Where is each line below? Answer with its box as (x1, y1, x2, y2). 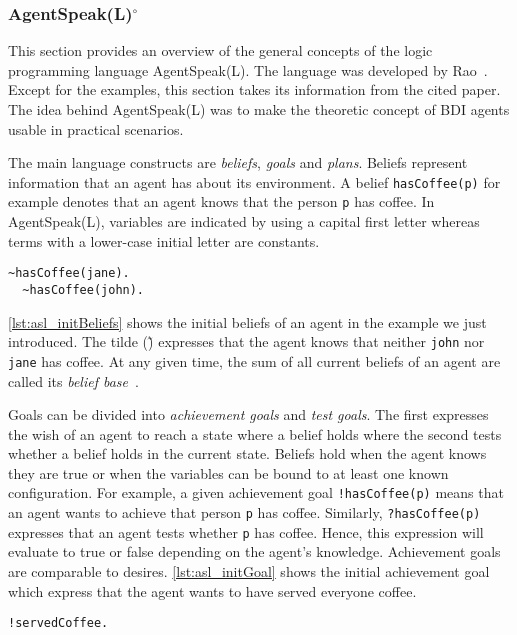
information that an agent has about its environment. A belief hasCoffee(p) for (8, 171, 501, 192)
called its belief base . (8, 370, 139, 391)
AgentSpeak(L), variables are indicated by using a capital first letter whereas (8, 211, 480, 232)
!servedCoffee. (8, 616, 109, 631)
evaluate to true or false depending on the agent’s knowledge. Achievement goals (8, 541, 501, 562)
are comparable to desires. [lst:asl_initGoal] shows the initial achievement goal (8, 561, 490, 582)
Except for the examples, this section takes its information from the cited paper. (8, 79, 501, 100)
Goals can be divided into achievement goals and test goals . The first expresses (8, 404, 489, 425)
